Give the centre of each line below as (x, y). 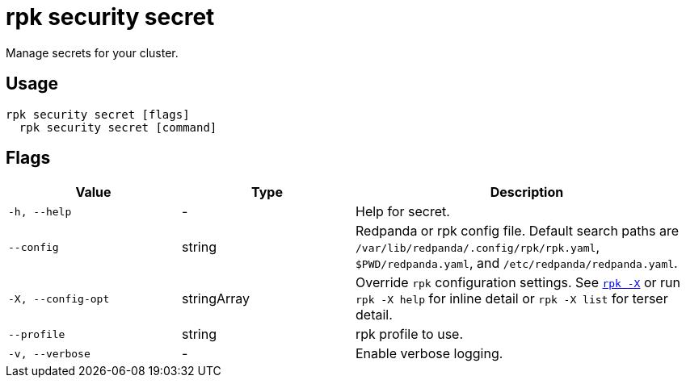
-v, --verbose (49, 353)
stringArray (216, 299)
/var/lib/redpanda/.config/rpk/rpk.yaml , (478, 247)
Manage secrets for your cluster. (92, 52)
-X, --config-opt (59, 298)
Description (527, 192)
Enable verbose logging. (429, 354)
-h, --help (40, 211)
